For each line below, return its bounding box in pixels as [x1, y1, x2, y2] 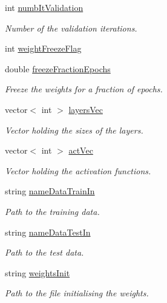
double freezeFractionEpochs [5, 62, 111, 75]
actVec [68, 144, 93, 157]
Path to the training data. [5, 205, 100, 217]
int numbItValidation [5, 1, 83, 13]
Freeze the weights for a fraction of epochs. [5, 83, 163, 95]
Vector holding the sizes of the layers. [5, 123, 143, 136]
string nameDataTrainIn [5, 185, 95, 197]
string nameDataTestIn [5, 225, 91, 238]
